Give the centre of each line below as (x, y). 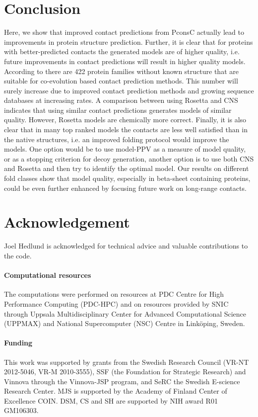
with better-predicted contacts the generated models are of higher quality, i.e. (122, 51)
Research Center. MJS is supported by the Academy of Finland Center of (116, 391)
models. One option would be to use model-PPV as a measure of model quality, (125, 149)
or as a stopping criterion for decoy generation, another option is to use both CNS (129, 158)
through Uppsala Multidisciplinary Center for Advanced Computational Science (125, 313)
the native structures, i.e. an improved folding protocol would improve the (117, 139)
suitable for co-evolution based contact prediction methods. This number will (121, 81)
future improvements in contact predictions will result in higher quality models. (125, 61)
